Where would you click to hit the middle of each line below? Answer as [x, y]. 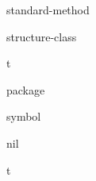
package [26, 89]
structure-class [42, 36]
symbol [24, 116]
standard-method [48, 10]
